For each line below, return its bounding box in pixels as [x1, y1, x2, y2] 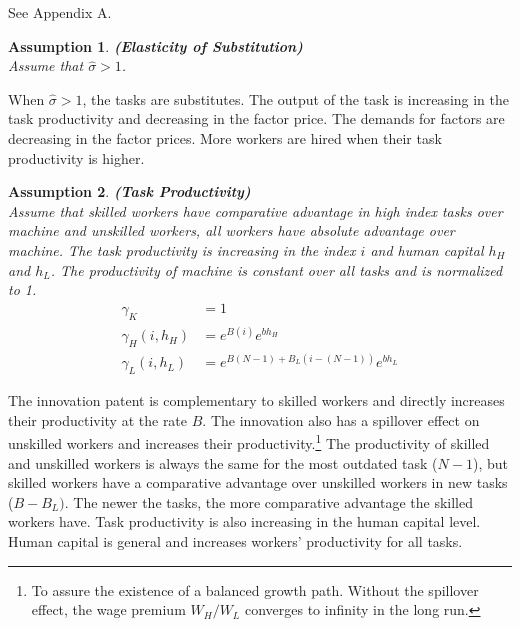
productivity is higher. [8, 147, 145, 168]
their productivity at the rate [8, 409, 188, 430]
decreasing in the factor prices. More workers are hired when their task [8, 127, 442, 148]
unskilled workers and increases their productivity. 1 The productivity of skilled [8, 430, 490, 454]
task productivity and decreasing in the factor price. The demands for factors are [8, 108, 505, 129]
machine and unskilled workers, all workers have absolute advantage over [8, 220, 455, 241]
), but [472, 452, 508, 473]
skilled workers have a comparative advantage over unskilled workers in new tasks [8, 472, 508, 493]
